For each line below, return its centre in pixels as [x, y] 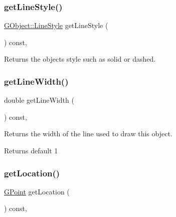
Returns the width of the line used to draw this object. [88, 134]
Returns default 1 [31, 150]
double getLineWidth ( [39, 100]
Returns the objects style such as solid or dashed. [80, 59]
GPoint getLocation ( [37, 191]
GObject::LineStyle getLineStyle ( [56, 25]
